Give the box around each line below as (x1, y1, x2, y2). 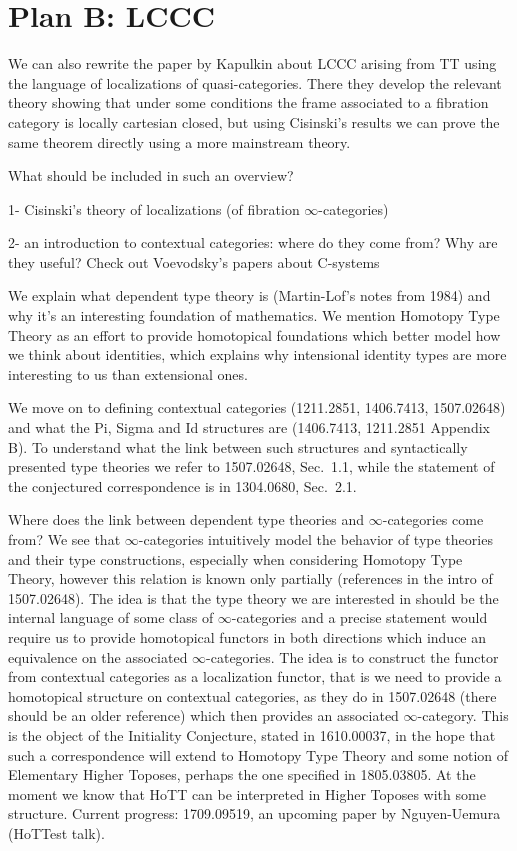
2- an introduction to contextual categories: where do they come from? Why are (8, 232, 498, 253)
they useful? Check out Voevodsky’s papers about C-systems (8, 251, 380, 272)
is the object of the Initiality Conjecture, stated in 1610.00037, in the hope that (8, 724, 496, 745)
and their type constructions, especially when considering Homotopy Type (8, 548, 463, 569)
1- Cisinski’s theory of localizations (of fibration (8, 198, 300, 219)
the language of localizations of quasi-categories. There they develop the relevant (8, 72, 502, 93)
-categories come (382, 509, 484, 530)
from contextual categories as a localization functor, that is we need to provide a (8, 666, 502, 687)
